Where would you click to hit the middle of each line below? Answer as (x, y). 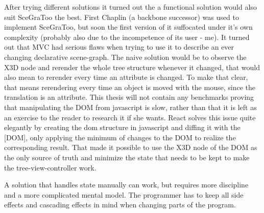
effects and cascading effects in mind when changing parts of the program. (120, 205)
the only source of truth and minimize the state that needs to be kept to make (127, 157)
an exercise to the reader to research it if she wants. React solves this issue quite (130, 117)
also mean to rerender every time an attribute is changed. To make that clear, (126, 77)
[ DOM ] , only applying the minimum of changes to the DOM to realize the (120, 137)
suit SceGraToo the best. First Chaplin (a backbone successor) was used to (122, 17)
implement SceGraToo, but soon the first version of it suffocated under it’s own (128, 27)
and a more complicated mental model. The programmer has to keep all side (124, 194)
